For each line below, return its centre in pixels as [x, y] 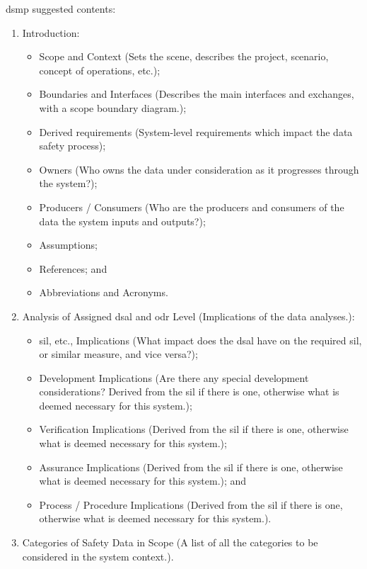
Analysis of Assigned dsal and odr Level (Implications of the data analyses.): [188, 316]
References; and [73, 268]
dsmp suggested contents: [61, 9]
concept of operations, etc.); [100, 70]
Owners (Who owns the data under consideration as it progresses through [199, 169]
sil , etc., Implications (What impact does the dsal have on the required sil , [200, 340]
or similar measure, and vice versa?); [118, 354]
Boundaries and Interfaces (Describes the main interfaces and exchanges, [197, 94]
